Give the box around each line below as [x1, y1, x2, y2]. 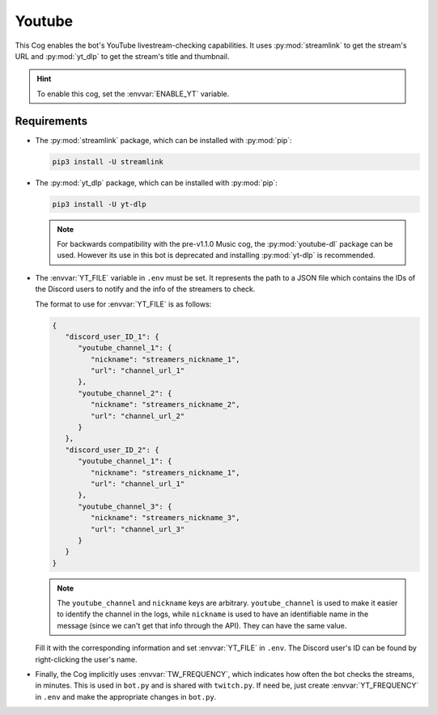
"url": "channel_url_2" [90, 411, 185, 421]
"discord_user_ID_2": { [65, 445, 159, 455]
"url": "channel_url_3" [90, 524, 185, 534]
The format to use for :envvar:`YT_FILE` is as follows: [35, 299, 212, 309]
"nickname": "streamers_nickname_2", [90, 400, 240, 409]
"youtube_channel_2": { [78, 388, 172, 398]
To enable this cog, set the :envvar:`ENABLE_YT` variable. [36, 89, 230, 99]
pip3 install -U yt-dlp [52, 199, 147, 209]
